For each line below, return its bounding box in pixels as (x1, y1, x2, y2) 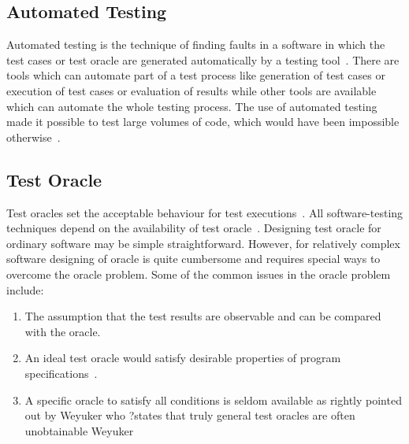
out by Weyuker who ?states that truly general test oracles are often (24, 407, 355, 424)
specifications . (24, 364, 98, 381)
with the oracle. (24, 323, 101, 339)
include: (6, 281, 44, 298)
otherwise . (6, 128, 61, 145)
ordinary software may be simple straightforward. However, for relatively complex (6, 235, 400, 251)
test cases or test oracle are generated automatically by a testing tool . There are (6, 51, 400, 68)
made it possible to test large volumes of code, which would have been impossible (6, 113, 400, 130)
